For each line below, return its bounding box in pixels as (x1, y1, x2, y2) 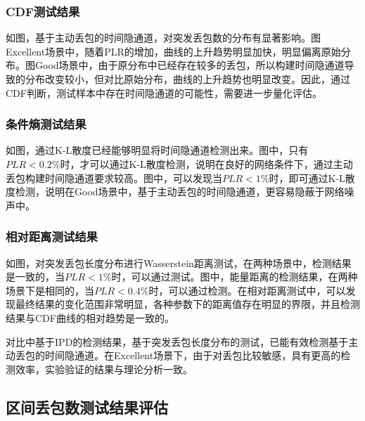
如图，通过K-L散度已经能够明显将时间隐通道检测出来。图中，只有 (6, 143, 309, 157)
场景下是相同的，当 (6, 283, 94, 297)
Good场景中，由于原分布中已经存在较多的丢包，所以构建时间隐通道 (34, 58, 345, 72)
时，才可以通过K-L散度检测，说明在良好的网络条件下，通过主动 (60, 157, 353, 171)
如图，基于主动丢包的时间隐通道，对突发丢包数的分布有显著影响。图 (6, 30, 321, 45)
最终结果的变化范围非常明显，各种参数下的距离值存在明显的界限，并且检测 (15, 297, 360, 311)
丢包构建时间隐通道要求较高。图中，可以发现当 (6, 170, 222, 185)
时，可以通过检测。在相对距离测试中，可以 (148, 283, 346, 297)
